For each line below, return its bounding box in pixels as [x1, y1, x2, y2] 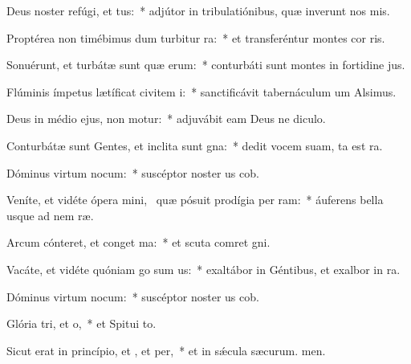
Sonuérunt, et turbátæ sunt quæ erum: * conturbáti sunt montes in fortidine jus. [6, 56, 405, 73]
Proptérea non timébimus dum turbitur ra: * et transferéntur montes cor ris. [6, 29, 385, 46]
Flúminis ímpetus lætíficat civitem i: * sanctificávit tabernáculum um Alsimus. [6, 83, 397, 100]
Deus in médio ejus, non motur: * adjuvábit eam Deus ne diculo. [6, 110, 326, 127]
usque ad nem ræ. [6, 207, 94, 223]
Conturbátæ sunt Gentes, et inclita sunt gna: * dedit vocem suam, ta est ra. [6, 137, 383, 153]
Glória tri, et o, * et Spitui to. [6, 315, 157, 332]
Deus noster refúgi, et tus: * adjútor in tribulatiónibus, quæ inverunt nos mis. [6, 2, 390, 18]
